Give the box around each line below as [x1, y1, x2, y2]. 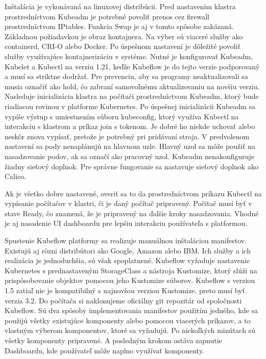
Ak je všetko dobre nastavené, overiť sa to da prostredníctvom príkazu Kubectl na [5, 188, 262, 198]
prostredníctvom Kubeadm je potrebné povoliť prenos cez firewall [5, 11, 209, 21]
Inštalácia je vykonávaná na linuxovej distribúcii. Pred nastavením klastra [5, 1, 236, 11]
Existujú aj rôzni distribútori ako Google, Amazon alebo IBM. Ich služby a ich [5, 245, 251, 255]
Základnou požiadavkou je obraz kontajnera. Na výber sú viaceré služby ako [5, 31, 243, 41]
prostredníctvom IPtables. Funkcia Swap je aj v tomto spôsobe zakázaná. [5, 21, 234, 32]
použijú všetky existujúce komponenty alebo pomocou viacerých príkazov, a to [5, 315, 251, 325]
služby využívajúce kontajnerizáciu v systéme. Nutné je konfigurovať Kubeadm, [5, 50, 253, 61]
